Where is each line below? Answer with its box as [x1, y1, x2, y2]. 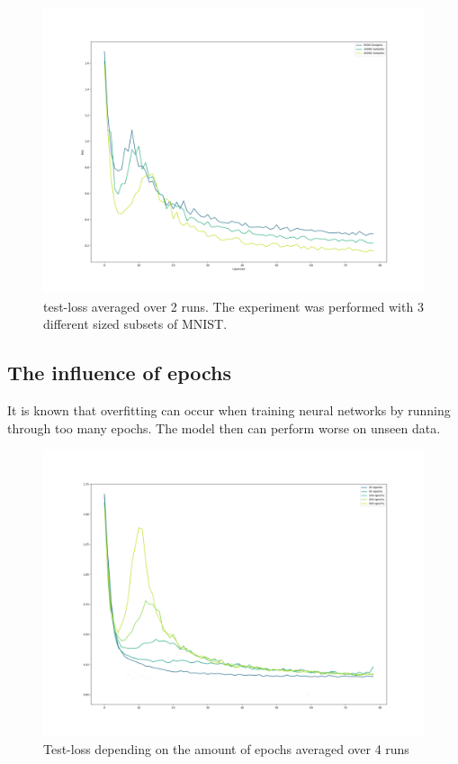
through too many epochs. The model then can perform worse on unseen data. [7, 418, 441, 437]
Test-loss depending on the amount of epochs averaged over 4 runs [43, 739, 409, 758]
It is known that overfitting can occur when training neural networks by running [7, 400, 451, 419]
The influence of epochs [7, 359, 232, 387]
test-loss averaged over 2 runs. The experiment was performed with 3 [43, 296, 424, 315]
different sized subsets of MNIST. [43, 314, 228, 333]
